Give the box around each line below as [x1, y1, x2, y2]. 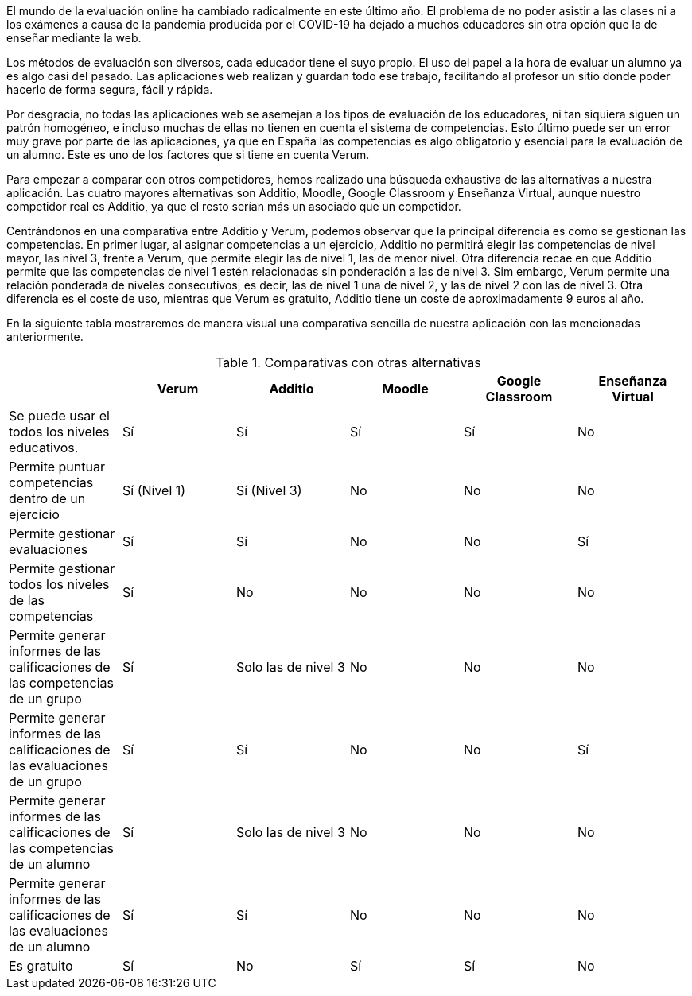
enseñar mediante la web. [6, 31, 142, 45]
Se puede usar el [9, 408, 110, 424]
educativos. [9, 440, 79, 455]
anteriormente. [6, 330, 84, 343]
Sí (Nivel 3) [235, 482, 302, 498]
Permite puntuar [9, 459, 105, 475]
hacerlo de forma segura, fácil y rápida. [6, 83, 213, 96]
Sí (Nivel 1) [122, 482, 186, 498]
